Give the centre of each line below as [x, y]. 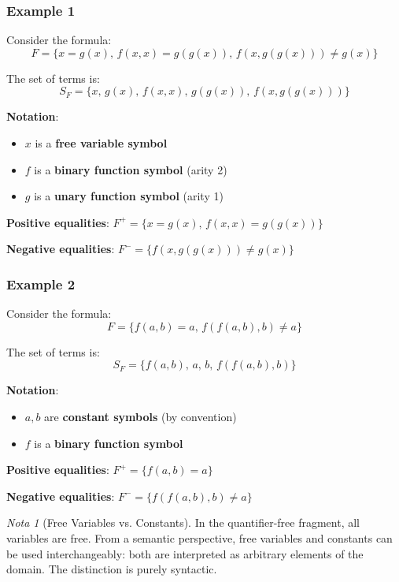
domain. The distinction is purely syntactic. [112, 569]
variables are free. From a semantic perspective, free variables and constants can [199, 537]
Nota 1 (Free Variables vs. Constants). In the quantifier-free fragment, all [183, 522]
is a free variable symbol [101, 143]
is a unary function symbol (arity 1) [129, 196]
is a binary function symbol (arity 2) [131, 169]
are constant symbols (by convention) [140, 416]
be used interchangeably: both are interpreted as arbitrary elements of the [185, 553]
